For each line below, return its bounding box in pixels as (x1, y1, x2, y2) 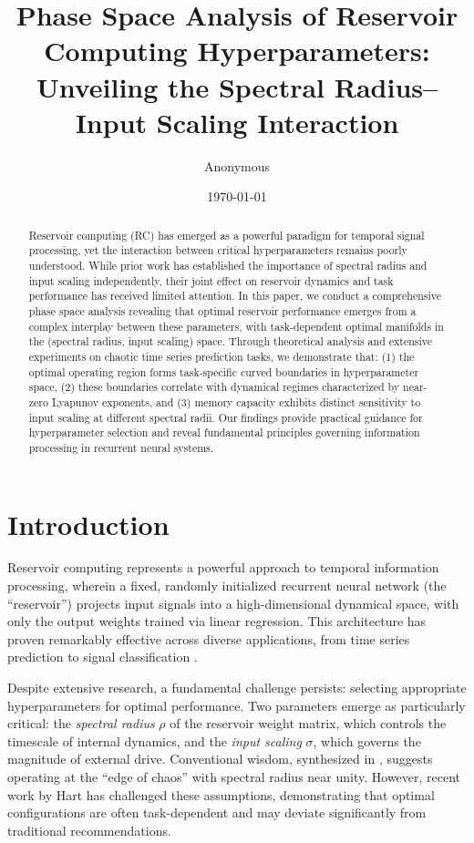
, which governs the (313, 731, 421, 750)
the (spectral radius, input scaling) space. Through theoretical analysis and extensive (28, 334, 433, 349)
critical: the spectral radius (7, 714, 155, 733)
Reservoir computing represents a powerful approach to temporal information (7, 558, 439, 577)
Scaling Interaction (156, 103, 399, 140)
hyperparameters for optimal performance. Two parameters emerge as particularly (7, 695, 466, 714)
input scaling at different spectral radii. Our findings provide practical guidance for (28, 409, 423, 425)
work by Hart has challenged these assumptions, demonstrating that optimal (7, 785, 435, 804)
